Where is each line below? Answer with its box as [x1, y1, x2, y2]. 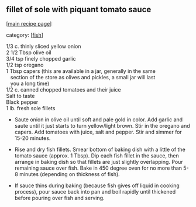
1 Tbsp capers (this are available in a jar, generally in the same [6, 67, 156, 75]
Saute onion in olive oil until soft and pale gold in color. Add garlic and [14, 116, 183, 123]
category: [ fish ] [6, 31, 44, 38]
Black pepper [6, 99, 39, 106]
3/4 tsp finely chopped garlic [6, 55, 76, 62]
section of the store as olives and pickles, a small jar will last [10, 73, 156, 80]
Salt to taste [6, 92, 35, 99]
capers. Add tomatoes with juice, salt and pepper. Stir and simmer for [14, 128, 183, 135]
